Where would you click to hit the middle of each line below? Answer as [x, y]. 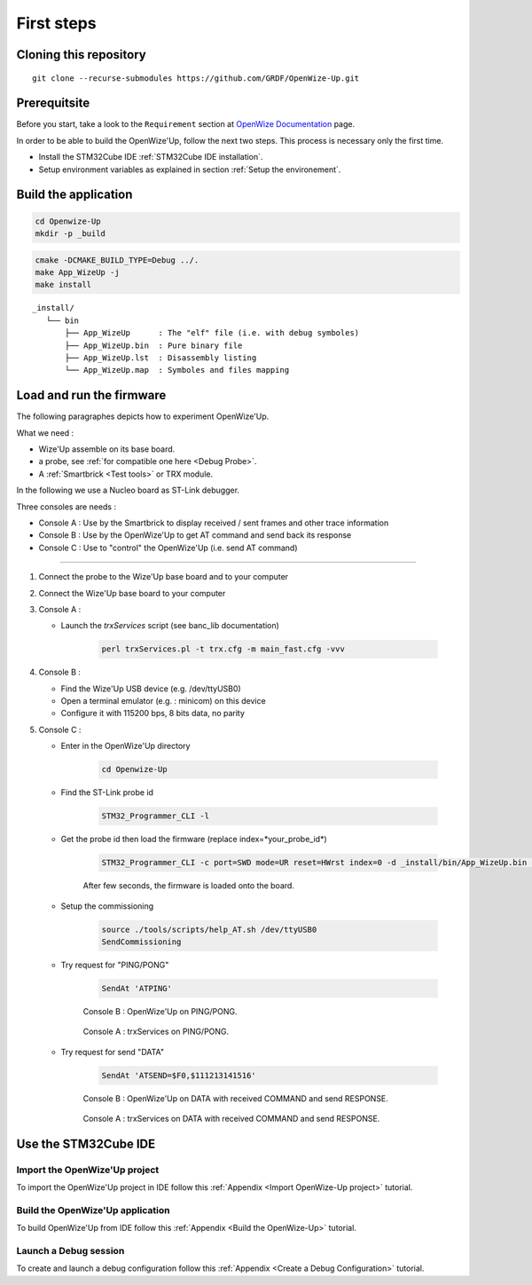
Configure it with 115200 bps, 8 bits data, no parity [153, 713]
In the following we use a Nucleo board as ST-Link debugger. [128, 490]
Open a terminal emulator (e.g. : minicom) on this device [163, 701]
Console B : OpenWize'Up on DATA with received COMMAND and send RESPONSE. [236, 1098]
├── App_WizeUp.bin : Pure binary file [154, 345]
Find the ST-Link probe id [107, 792]
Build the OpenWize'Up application [93, 1210]
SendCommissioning [141, 942]
